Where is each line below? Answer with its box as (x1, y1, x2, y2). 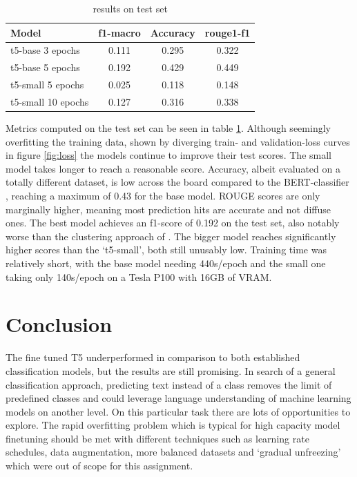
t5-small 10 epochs (10, 94, 89, 108)
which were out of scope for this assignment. (6, 458, 193, 473)
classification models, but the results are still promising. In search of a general (6, 363, 336, 378)
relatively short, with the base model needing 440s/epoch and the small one (6, 256, 326, 270)
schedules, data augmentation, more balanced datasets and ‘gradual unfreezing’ (6, 445, 341, 459)
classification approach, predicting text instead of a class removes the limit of (6, 377, 332, 391)
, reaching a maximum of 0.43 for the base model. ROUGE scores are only (6, 188, 320, 203)
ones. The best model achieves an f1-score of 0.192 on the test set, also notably (6, 215, 340, 230)
